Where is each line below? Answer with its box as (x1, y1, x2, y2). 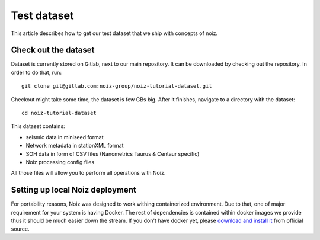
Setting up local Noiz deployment (11, 185, 136, 195)
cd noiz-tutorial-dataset (21, 110, 97, 117)
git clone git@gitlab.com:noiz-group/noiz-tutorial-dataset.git (21, 83, 213, 89)
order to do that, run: (11, 69, 62, 76)
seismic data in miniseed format (25, 133, 104, 140)
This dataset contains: (11, 123, 65, 130)
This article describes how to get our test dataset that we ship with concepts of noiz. (11, 30, 218, 37)
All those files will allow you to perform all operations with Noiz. (11, 169, 166, 177)
